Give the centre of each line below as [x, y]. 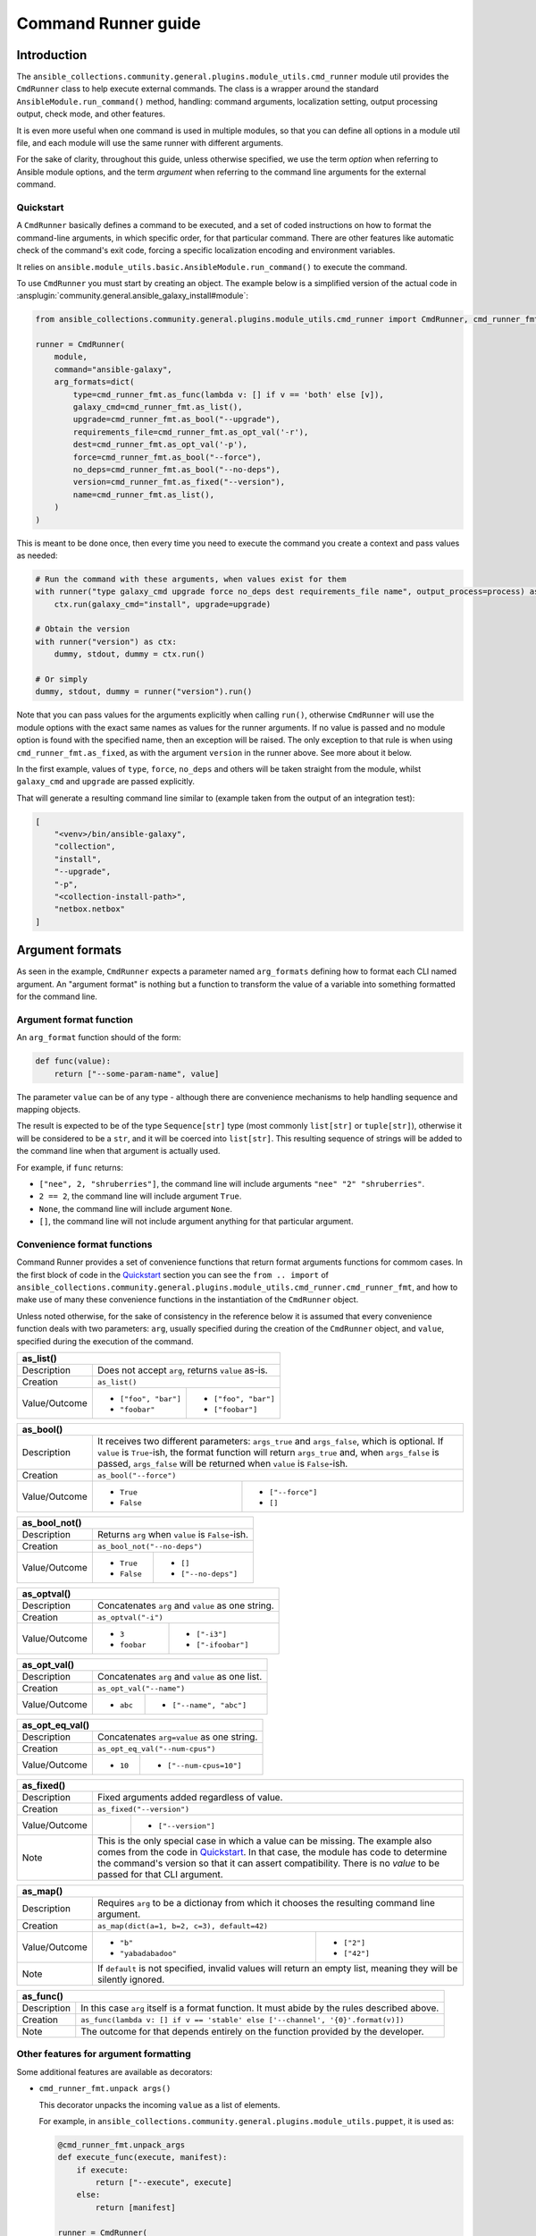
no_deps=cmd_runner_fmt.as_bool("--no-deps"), [176, 469]
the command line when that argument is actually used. [118, 1151]
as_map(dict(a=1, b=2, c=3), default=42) [182, 1926]
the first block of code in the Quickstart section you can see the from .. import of [173, 1275]
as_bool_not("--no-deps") [150, 1546]
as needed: [37, 555]
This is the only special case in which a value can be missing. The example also [264, 1841]
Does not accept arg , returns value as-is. [182, 1370]
